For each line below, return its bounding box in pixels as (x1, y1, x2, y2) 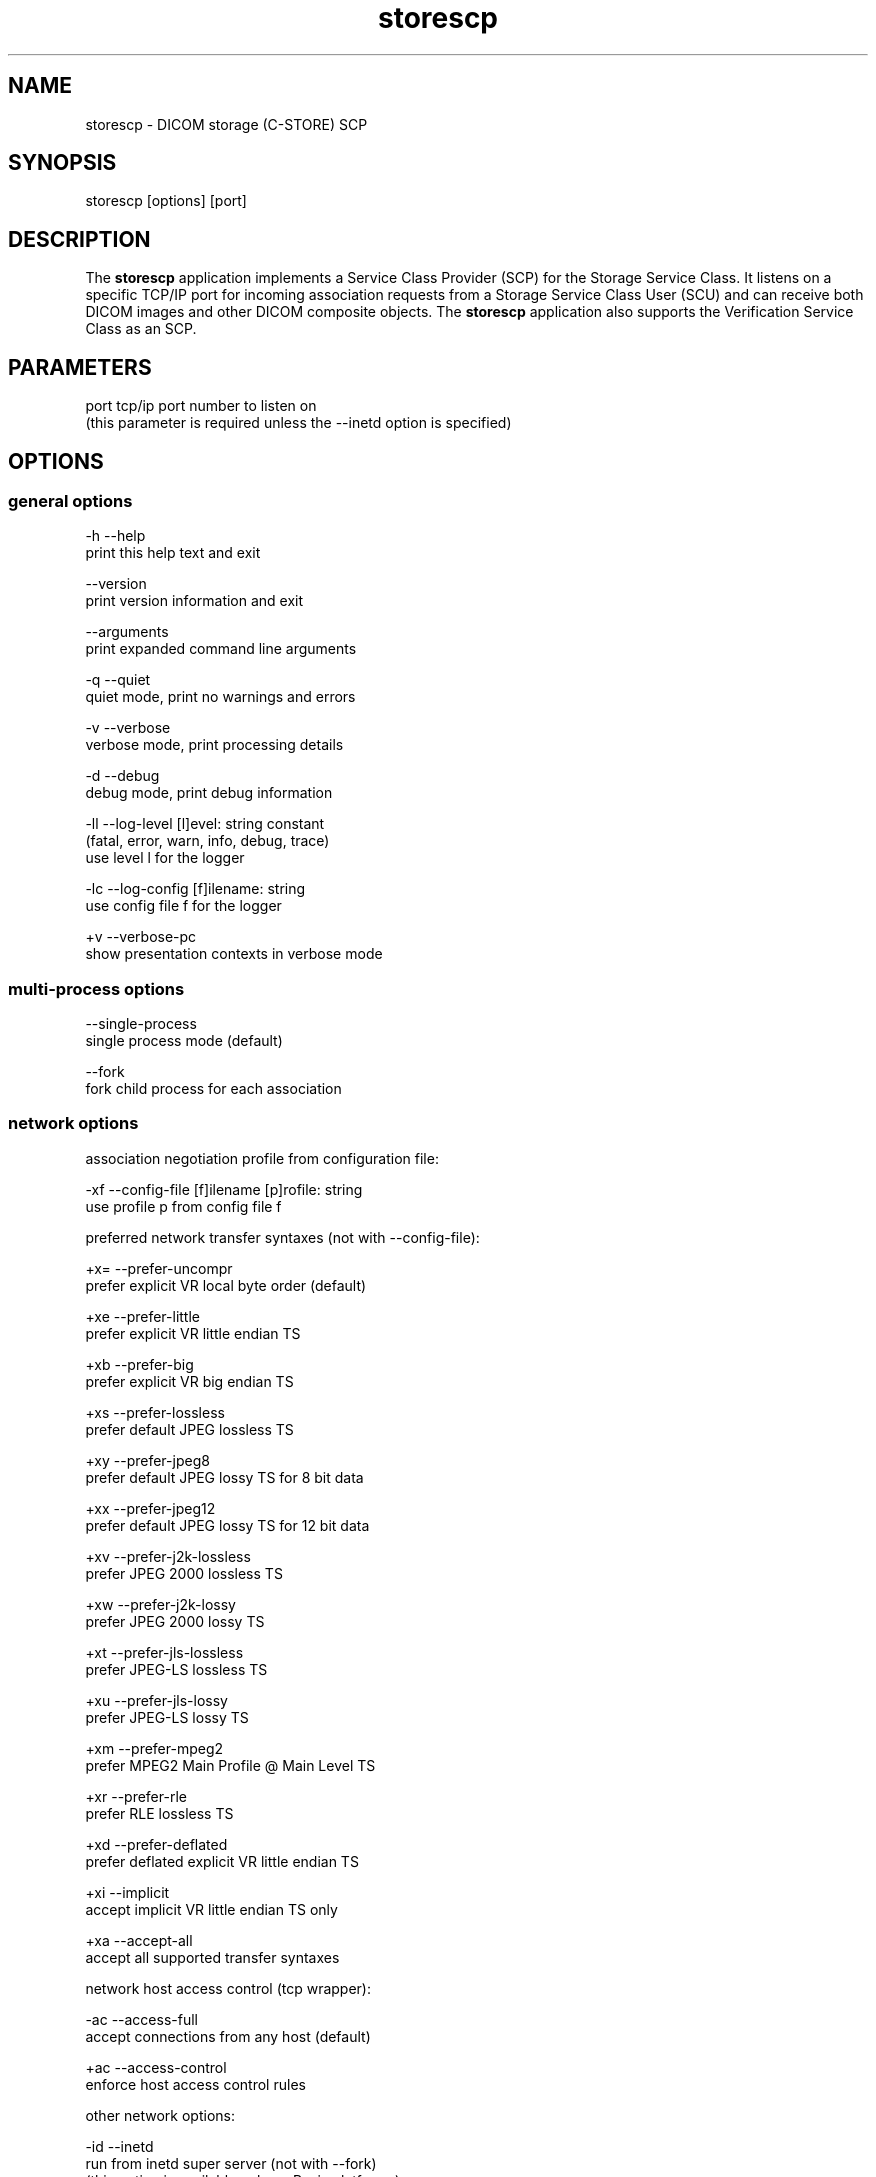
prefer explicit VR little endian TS (85, 1324, 301, 1342)
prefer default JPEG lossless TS (85, 1420, 294, 1438)
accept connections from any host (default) (85, 2027, 371, 2045)
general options (8, 490, 133, 511)
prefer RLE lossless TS (85, 1804, 234, 1822)
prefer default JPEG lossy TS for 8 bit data (85, 1468, 364, 1486)
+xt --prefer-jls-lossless (85, 1643, 244, 1661)
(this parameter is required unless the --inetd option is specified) (85, 414, 512, 432)
